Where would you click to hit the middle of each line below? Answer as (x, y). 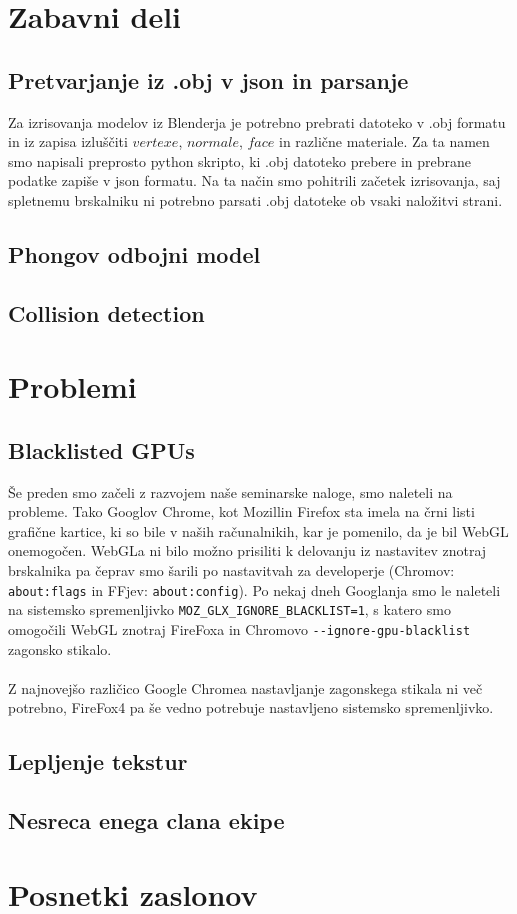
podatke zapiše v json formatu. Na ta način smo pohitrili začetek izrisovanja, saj (254, 180)
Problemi (72, 386)
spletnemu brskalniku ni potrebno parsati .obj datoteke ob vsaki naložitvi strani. (255, 199)
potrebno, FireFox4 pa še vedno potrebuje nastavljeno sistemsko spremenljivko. (251, 707)
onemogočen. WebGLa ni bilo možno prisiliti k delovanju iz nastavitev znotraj (247, 550)
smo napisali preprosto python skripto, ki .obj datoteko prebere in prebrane (240, 160)
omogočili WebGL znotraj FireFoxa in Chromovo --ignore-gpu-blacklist (239, 628)
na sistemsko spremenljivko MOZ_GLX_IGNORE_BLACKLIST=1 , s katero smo (229, 609)
